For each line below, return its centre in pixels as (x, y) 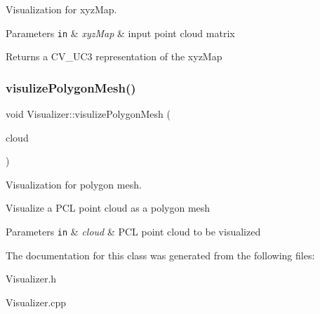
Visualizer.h (31, 279)
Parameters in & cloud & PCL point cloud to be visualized (133, 232)
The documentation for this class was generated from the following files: (160, 255)
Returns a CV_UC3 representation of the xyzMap (114, 56)
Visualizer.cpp (36, 302)
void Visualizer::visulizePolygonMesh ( (88, 114)
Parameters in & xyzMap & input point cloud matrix (120, 33)
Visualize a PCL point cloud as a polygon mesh (108, 208)
